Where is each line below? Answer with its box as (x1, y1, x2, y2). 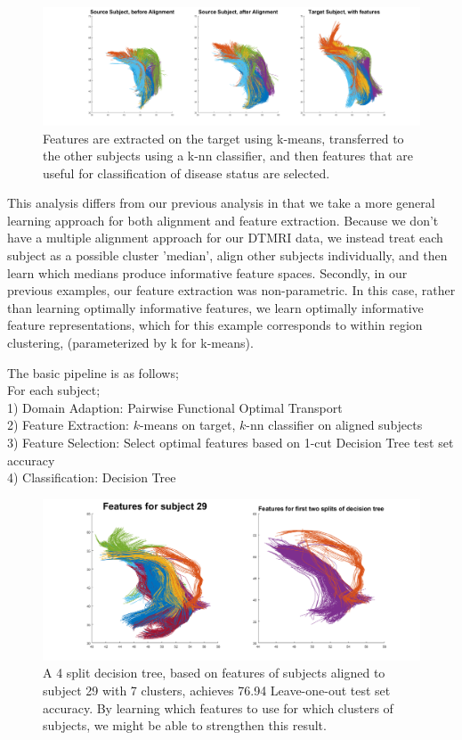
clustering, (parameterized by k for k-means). (7, 333, 254, 352)
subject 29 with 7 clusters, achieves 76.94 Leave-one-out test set (43, 680, 391, 699)
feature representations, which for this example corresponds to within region (7, 316, 423, 334)
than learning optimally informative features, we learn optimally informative (7, 298, 424, 317)
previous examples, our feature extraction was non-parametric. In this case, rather (7, 281, 456, 300)
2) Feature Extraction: (7, 415, 129, 434)
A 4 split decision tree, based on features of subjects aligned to (43, 663, 385, 682)
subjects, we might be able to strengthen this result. (43, 716, 327, 735)
